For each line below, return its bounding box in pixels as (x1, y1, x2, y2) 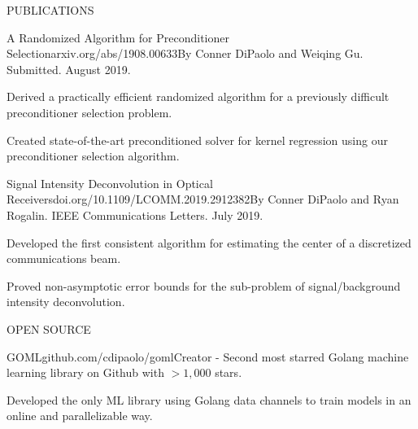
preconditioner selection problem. (7, 103, 172, 120)
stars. (215, 364, 242, 381)
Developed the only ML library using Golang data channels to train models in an (7, 391, 411, 408)
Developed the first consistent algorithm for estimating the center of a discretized (7, 234, 411, 251)
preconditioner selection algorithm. (7, 147, 180, 164)
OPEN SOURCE (7, 320, 91, 337)
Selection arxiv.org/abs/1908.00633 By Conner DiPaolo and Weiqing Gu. (7, 45, 364, 62)
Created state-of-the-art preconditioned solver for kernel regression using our (7, 131, 388, 148)
